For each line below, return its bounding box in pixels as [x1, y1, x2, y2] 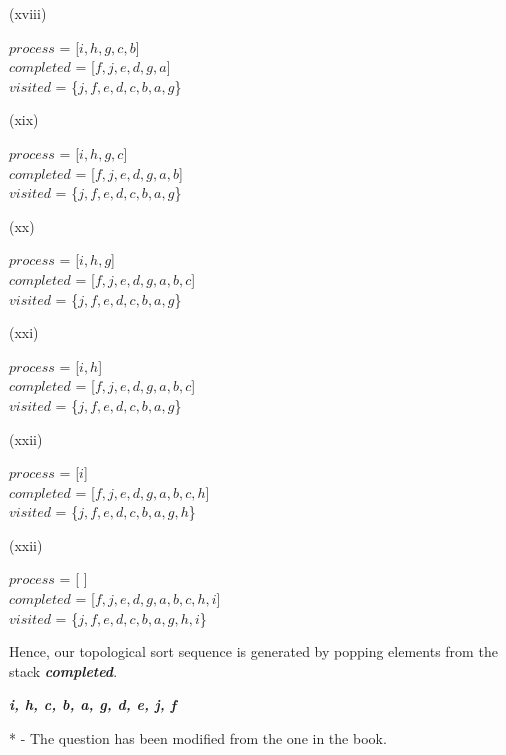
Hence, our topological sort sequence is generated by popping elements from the [9, 641, 498, 662]
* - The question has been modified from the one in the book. [9, 728, 387, 749]
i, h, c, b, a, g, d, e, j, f [9, 694, 177, 715]
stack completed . [9, 660, 118, 681]
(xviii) [9, 3, 47, 23]
